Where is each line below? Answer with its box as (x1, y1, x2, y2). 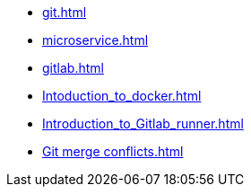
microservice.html (42, 32, 149, 48)
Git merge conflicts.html (42, 144, 184, 159)
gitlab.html (42, 60, 104, 75)
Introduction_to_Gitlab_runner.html (42, 116, 244, 131)
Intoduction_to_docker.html (42, 88, 202, 103)
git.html (42, 4, 87, 20)
